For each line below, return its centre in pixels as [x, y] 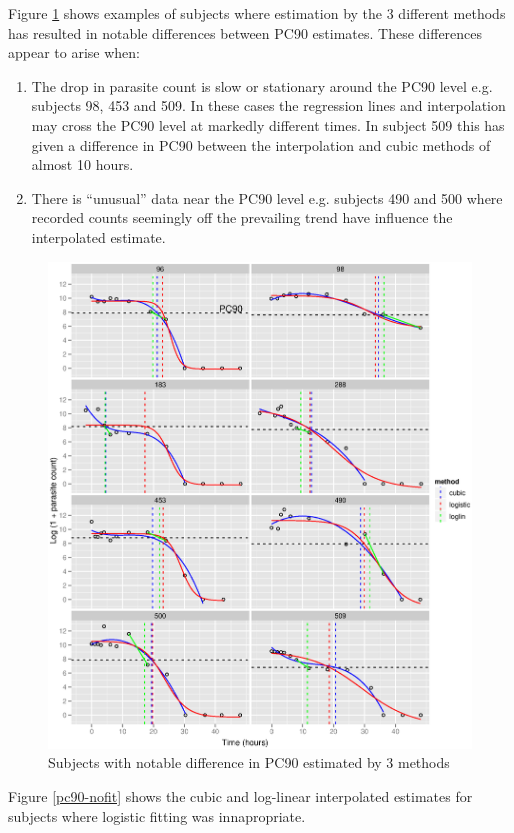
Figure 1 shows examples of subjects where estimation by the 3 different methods [257, 13]
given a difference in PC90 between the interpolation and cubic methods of [261, 144]
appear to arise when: [74, 52]
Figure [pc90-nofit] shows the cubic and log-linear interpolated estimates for [240, 796]
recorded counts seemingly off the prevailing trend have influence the [242, 217]
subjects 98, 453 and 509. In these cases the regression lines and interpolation [268, 105]
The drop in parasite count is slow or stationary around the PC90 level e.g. [262, 85]
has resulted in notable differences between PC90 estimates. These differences [245, 32]
